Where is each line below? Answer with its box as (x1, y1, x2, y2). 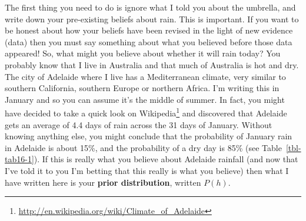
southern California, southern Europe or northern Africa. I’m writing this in (5, 82, 280, 94)
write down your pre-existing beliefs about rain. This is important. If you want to (5, 12, 299, 25)
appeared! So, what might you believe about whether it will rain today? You (5, 47, 281, 59)
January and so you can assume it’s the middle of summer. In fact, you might (5, 93, 285, 105)
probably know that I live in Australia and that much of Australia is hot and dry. (5, 58, 299, 71)
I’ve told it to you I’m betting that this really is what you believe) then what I (5, 164, 289, 176)
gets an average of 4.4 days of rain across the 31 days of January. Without (5, 118, 272, 130)
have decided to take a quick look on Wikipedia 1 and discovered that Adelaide (5, 105, 287, 119)
